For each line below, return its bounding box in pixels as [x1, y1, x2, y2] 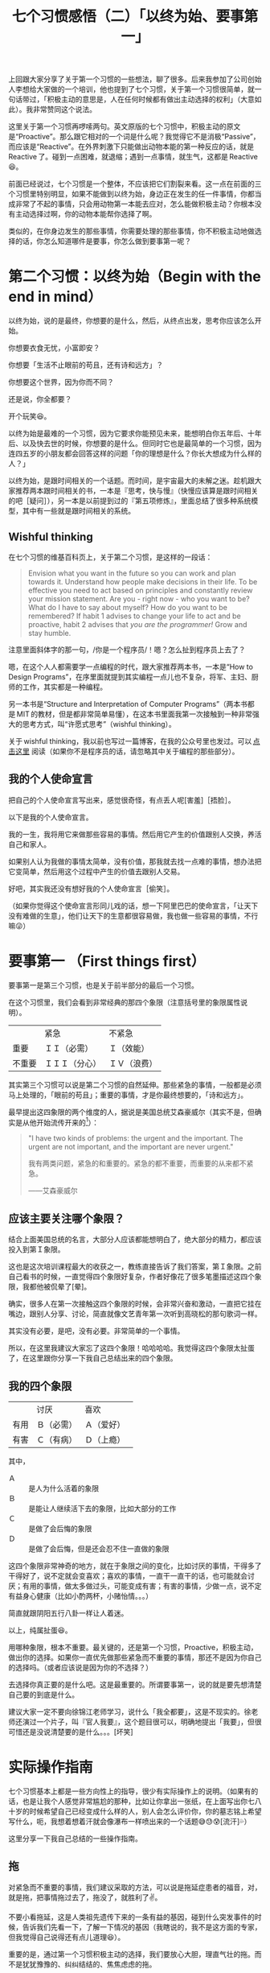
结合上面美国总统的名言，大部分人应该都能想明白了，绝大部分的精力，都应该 [8, 1235, 262, 1244]
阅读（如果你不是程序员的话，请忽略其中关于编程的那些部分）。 [31, 746, 239, 756]
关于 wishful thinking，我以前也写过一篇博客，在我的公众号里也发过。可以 [8, 736, 252, 745]
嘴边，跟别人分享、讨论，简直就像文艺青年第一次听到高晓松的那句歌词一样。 [8, 1309, 262, 1319]
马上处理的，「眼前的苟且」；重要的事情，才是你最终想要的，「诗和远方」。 [8, 1090, 247, 1100]
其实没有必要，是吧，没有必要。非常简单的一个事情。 [8, 1326, 185, 1336]
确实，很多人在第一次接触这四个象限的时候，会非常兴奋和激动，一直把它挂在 [8, 1299, 262, 1309]
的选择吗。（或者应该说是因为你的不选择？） [8, 1662, 153, 1672]
